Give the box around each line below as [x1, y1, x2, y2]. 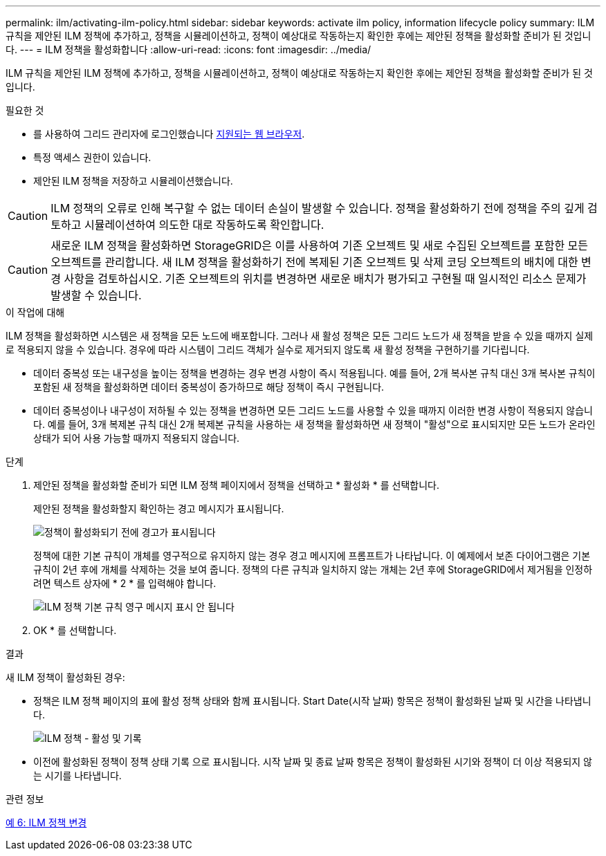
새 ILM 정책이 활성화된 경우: [6, 671, 125, 683]
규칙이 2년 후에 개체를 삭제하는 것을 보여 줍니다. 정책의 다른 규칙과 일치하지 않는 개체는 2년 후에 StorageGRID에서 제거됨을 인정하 [33, 564, 593, 575]
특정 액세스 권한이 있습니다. [33, 151, 151, 163]
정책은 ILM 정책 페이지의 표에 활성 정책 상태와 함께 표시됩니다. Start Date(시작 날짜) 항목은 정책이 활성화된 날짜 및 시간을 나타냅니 [33, 695, 591, 707]
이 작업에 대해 [6, 306, 65, 318]
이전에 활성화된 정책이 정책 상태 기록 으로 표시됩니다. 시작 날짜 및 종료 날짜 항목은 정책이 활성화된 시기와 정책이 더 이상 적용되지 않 [33, 756, 592, 767]
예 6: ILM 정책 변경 [6, 817, 87, 828]
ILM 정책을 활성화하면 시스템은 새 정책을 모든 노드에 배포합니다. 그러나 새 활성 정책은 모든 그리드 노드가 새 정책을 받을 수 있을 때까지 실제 [6, 330, 594, 342]
